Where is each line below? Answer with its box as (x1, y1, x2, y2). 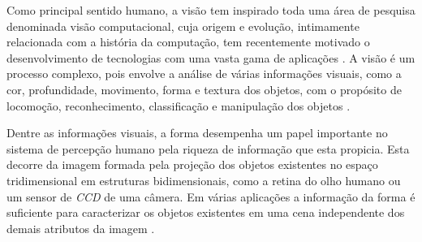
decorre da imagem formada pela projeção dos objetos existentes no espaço (6, 156, 378, 173)
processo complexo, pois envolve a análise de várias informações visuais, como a (6, 65, 402, 82)
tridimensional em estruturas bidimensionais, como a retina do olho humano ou (6, 171, 401, 188)
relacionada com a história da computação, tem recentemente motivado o (6, 33, 370, 50)
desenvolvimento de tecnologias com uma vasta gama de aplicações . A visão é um (6, 49, 416, 66)
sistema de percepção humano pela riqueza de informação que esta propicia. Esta (6, 140, 410, 157)
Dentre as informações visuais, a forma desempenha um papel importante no (6, 124, 388, 141)
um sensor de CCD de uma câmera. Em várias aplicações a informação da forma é (6, 188, 416, 205)
